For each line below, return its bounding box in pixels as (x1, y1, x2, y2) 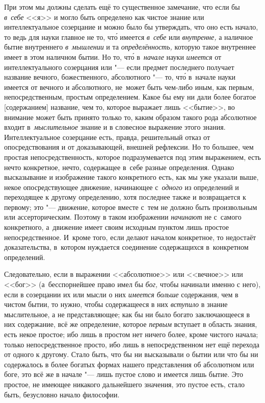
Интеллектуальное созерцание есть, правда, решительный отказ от (4, 131, 210, 142)
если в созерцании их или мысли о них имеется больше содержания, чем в (4, 289, 238, 299)
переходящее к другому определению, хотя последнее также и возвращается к (4, 192, 246, 202)
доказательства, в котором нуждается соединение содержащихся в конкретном (4, 242, 249, 252)
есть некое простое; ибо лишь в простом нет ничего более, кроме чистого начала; (4, 329, 258, 339)
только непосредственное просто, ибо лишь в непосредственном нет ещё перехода (4, 339, 260, 349)
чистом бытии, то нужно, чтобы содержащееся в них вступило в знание (4, 299, 228, 310)
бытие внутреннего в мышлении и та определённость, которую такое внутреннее (4, 41, 256, 52)
